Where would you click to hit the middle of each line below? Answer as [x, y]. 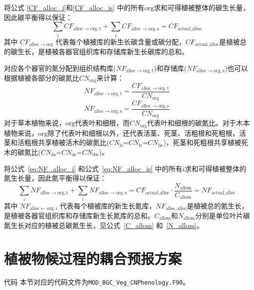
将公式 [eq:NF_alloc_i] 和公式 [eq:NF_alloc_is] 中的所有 [93, 168]
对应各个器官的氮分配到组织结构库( [60, 68]
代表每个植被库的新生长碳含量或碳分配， [120, 41]
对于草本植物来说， [35, 123]
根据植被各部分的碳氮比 [42, 78]
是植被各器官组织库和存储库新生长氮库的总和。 [79, 216]
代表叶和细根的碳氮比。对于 [192, 123]
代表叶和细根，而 [102, 123]
